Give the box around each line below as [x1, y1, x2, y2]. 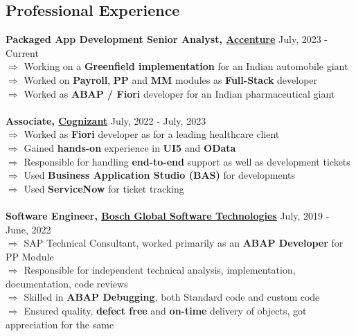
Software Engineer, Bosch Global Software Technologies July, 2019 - [6, 208, 330, 222]
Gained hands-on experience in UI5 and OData [24, 140, 236, 154]
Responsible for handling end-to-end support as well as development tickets [24, 154, 350, 168]
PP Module [6, 249, 54, 263]
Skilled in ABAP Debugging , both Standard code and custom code [24, 290, 320, 304]
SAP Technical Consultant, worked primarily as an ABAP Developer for [24, 236, 344, 250]
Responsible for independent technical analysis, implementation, [24, 263, 296, 277]
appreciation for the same [6, 317, 114, 331]
